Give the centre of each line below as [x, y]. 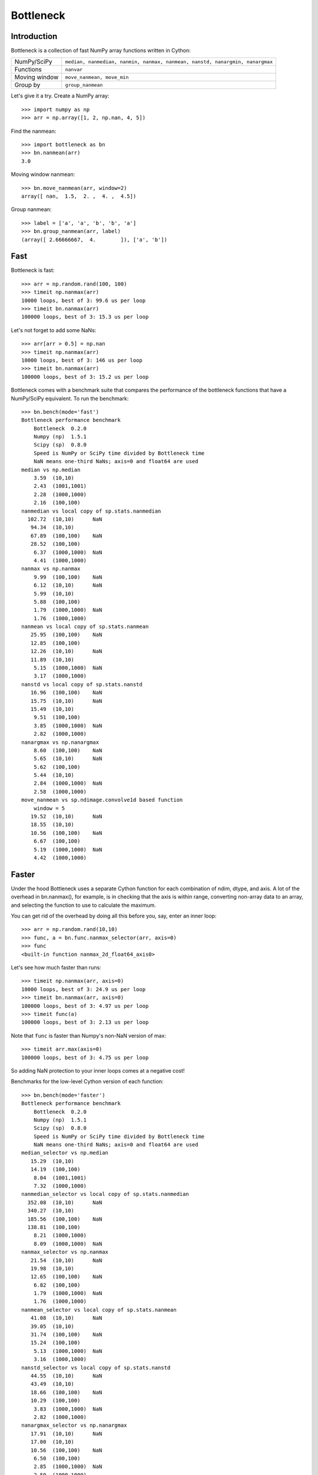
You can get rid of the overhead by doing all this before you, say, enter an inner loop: [114, 916]
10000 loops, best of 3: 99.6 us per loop [84, 300]
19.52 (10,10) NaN [66, 817]
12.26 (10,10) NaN [66, 651]
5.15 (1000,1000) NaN [68, 668]
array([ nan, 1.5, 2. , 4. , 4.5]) [79, 196]
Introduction [34, 36]
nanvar [74, 69]
